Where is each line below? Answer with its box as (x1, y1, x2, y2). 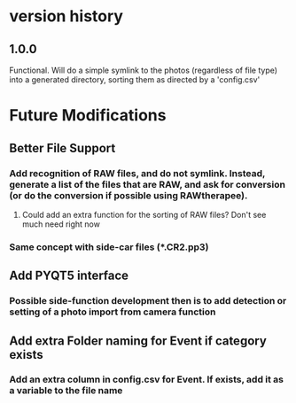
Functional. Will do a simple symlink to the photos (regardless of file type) (9, 65, 277, 75)
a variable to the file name (9, 384, 123, 397)
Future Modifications (9, 105, 167, 126)
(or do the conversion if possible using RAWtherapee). (9, 189, 248, 201)
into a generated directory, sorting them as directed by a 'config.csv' (9, 74, 261, 85)
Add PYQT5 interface (9, 268, 129, 283)
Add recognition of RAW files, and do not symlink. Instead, (9, 167, 266, 179)
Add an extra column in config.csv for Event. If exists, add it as (9, 374, 284, 386)
